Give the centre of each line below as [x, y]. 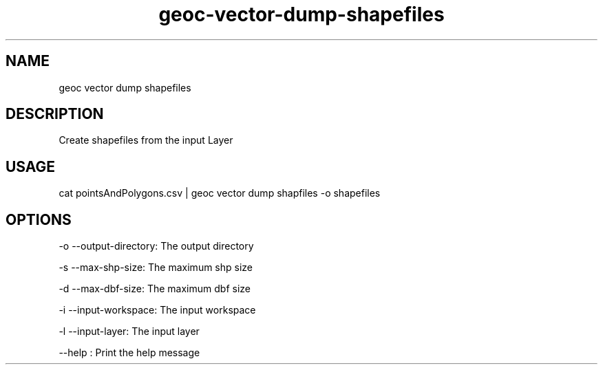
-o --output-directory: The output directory [156, 246]
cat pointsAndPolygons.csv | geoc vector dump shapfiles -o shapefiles [220, 193]
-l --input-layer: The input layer [129, 331]
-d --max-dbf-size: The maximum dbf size [155, 289]
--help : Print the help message [129, 353]
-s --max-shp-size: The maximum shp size [156, 268]
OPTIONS [39, 219]
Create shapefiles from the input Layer [146, 140]
